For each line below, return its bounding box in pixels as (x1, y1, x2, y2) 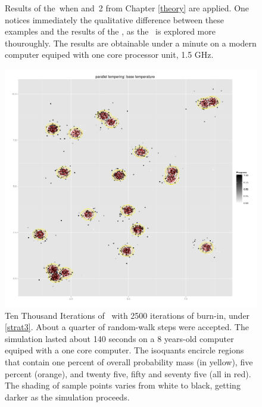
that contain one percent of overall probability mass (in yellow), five (5, 355, 253, 368)
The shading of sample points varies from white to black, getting (5, 379, 241, 392)
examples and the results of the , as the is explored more (5, 25, 216, 38)
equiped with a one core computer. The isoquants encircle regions (5, 344, 244, 356)
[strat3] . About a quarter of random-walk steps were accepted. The (5, 321, 249, 333)
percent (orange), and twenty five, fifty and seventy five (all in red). (5, 367, 251, 380)
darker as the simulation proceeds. (5, 390, 130, 403)
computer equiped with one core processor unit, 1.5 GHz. (5, 48, 214, 61)
